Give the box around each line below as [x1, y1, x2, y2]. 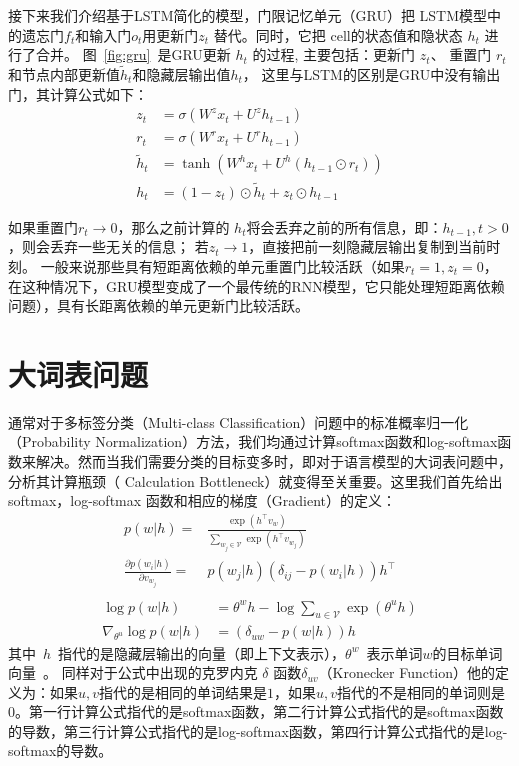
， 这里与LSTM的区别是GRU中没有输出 [242, 64, 501, 84]
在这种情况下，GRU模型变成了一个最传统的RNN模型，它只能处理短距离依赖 [8, 275, 505, 296]
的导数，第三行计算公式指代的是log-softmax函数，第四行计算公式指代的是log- [8, 720, 508, 741]
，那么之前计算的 [117, 216, 230, 237]
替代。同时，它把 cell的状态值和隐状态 [213, 24, 463, 45]
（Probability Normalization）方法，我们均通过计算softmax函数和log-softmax [8, 431, 498, 452]
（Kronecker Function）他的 [318, 662, 496, 683]
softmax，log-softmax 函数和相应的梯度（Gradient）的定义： [8, 490, 397, 511]
